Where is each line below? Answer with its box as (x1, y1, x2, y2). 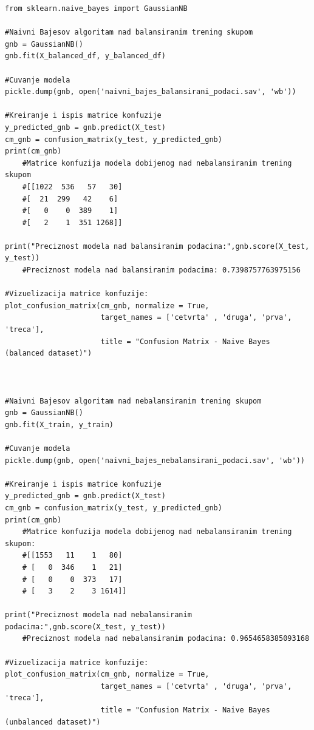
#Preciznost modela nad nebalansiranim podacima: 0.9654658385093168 (22, 634, 310, 643)
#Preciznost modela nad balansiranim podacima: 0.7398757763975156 (22, 266, 301, 275)
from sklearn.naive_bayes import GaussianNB (5, 4, 188, 13)
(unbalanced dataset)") (5, 717, 101, 726)
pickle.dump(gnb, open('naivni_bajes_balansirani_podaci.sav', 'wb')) (5, 87, 296, 96)
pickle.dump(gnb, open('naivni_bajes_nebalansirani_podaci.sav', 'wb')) (5, 456, 305, 465)
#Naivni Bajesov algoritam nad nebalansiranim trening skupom (5, 396, 262, 405)
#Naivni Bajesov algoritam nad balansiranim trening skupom (5, 28, 253, 37)
